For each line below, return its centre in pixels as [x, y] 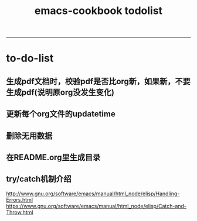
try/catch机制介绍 [39, 179]
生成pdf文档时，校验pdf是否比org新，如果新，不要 [98, 81]
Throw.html [20, 212]
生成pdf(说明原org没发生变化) [60, 92]
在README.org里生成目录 [53, 157]
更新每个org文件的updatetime [61, 114]
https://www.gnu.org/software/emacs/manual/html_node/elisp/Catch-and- [96, 206]
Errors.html [20, 199]
